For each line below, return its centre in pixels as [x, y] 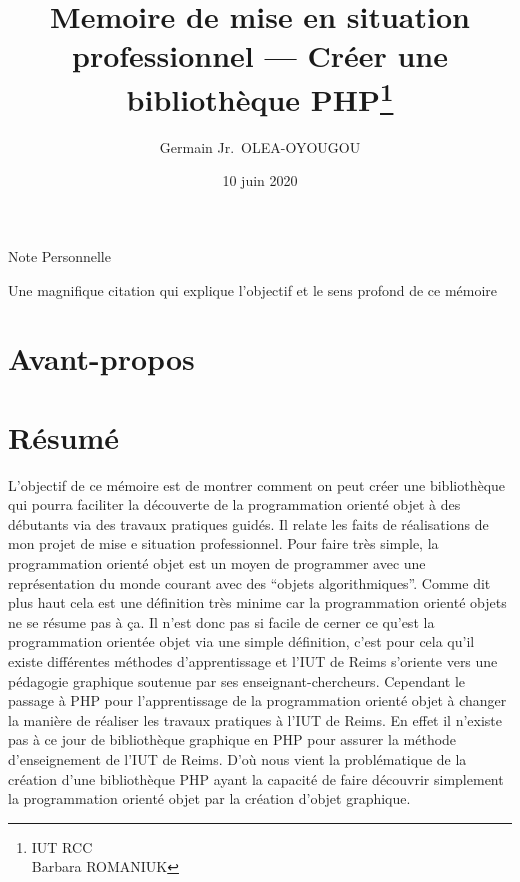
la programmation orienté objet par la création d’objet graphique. [209, 798]
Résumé [64, 436]
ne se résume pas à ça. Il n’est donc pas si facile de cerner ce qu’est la [221, 621]
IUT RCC [62, 846]
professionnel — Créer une [259, 55]
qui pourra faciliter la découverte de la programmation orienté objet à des [234, 504]
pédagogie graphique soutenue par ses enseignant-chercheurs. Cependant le [237, 680]
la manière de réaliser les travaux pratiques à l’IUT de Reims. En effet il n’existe [255, 719]
